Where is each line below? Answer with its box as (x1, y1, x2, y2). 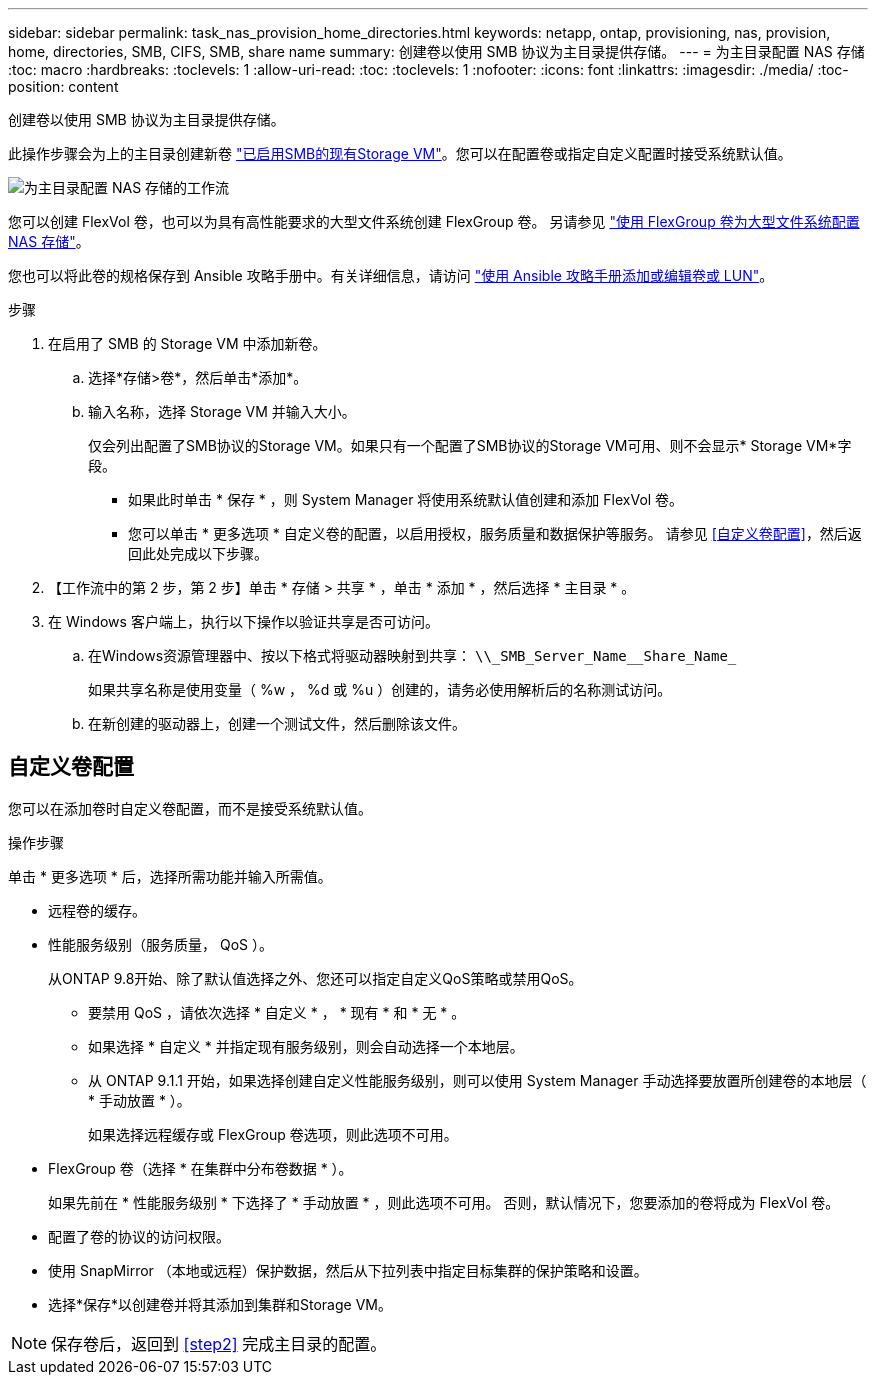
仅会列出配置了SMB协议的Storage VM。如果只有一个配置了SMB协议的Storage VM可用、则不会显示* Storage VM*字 (88, 437, 852, 454)
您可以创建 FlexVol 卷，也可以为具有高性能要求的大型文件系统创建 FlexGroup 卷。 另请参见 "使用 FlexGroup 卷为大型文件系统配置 (8, 213, 860, 230)
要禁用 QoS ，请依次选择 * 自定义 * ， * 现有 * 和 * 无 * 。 (88, 1003, 466, 1021)
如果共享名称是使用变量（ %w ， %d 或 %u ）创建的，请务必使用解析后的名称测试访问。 (88, 681, 672, 698)
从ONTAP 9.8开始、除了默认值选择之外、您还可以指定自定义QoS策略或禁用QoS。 (48, 969, 583, 987)
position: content (8, 78, 119, 95)
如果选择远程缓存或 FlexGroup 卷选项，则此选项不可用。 (88, 1125, 458, 1143)
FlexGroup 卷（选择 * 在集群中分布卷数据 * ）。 (48, 1159, 353, 1177)
